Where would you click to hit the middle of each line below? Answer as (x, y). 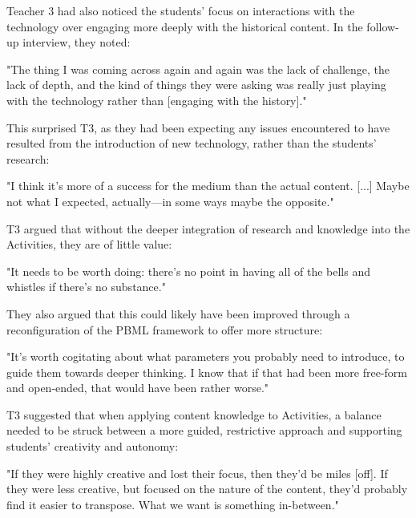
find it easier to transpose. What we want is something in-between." (173, 504)
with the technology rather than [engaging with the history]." (157, 100)
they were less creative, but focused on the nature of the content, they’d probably (207, 489)
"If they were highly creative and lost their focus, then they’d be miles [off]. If (197, 473)
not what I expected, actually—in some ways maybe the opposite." (170, 201)
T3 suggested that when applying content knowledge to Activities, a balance (194, 414)
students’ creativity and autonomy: (93, 446)
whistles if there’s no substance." (86, 287)
